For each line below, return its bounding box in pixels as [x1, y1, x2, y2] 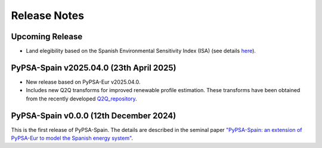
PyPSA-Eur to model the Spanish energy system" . [11, 134, 134, 142]
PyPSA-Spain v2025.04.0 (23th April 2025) [11, 62, 177, 73]
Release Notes [11, 9, 85, 22]
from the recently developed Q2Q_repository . [26, 95, 137, 102]
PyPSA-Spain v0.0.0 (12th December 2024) [11, 111, 177, 121]
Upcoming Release [11, 32, 83, 42]
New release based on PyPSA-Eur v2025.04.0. [26, 78, 141, 86]
